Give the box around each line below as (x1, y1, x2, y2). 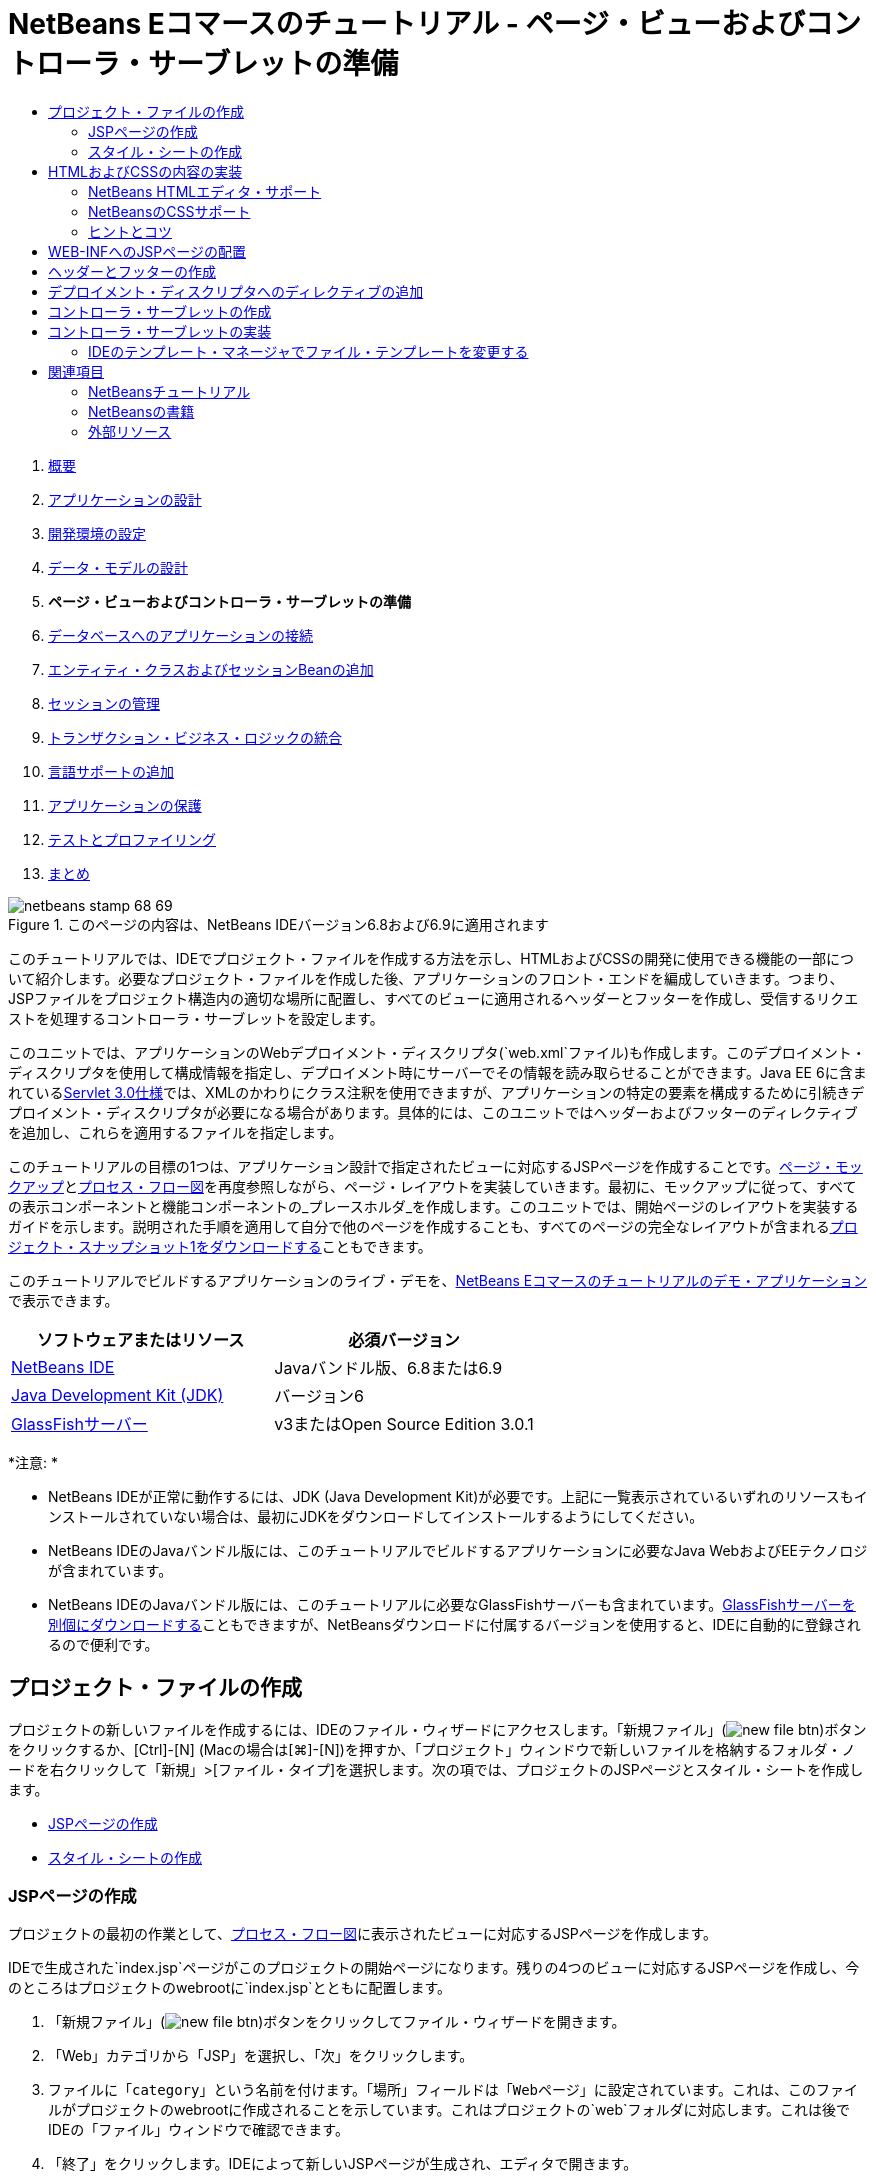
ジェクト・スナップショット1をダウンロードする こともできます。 (8, 1237, 432, 1255)
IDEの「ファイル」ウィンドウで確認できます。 (48, 2121, 349, 2139)
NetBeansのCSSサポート (88, 202, 251, 220)
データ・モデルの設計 (48, 558, 188, 576)
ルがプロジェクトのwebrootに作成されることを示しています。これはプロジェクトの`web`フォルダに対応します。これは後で (48, 2101, 851, 2119)
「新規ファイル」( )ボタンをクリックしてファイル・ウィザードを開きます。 (48, 2013, 626, 2031)
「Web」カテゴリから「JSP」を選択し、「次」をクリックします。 (48, 2047, 474, 2065)
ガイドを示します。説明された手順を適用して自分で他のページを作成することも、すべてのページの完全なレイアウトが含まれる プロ (8, 1217, 858, 1235)
